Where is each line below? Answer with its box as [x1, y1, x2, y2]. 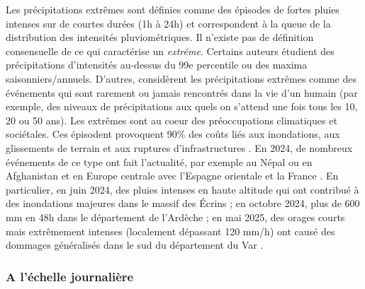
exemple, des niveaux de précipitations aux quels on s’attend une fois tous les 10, [6, 99, 358, 114]
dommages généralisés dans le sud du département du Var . [6, 237, 264, 252]
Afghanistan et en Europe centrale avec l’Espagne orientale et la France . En [6, 168, 339, 183]
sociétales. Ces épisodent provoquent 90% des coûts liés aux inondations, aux [6, 126, 340, 141]
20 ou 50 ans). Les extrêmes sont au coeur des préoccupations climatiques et [6, 112, 337, 127]
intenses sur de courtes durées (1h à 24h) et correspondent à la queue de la [6, 16, 331, 30]
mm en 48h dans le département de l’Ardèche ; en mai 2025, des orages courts [6, 209, 345, 224]
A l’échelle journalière [6, 267, 134, 285]
